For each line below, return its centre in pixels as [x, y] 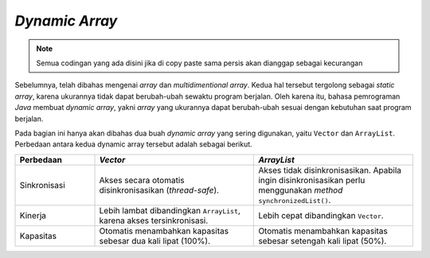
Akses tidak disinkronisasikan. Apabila [330, 170]
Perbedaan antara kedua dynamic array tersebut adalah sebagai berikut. [133, 144]
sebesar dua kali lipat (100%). [155, 240]
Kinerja [33, 215]
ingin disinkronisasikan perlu [312, 180]
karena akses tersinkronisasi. [154, 221]
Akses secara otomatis [142, 180]
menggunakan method [301, 190]
